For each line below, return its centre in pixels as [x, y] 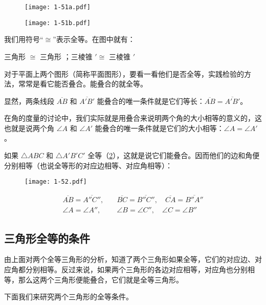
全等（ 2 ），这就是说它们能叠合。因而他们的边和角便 [174, 155]
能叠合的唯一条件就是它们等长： [151, 101]
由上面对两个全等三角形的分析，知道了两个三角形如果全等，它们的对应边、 [129, 259]
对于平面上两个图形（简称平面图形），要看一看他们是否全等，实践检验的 [124, 73]
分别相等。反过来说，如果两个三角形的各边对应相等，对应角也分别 [136, 269]
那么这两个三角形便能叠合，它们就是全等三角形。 [101, 279]
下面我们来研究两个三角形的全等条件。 [69, 297]
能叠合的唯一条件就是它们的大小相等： [159, 128]
